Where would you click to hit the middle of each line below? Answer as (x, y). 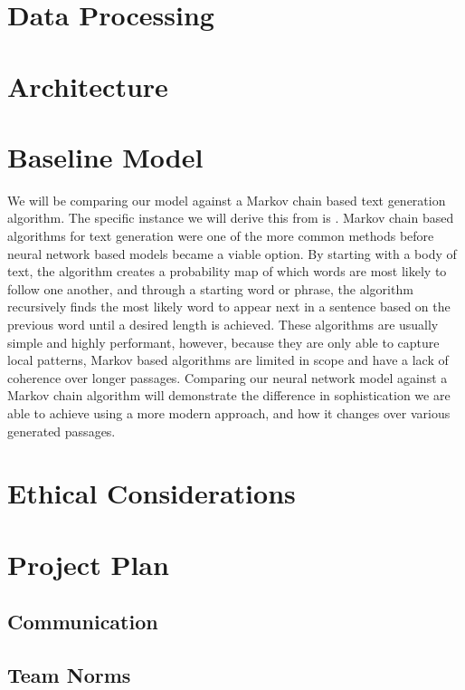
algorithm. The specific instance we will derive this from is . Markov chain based (231, 218)
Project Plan (88, 564)
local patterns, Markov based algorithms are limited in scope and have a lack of (228, 360)
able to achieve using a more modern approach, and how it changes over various (229, 413)
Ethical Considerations (152, 493)
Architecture (88, 86)
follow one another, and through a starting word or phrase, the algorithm (210, 288)
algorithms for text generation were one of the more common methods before (221, 236)
